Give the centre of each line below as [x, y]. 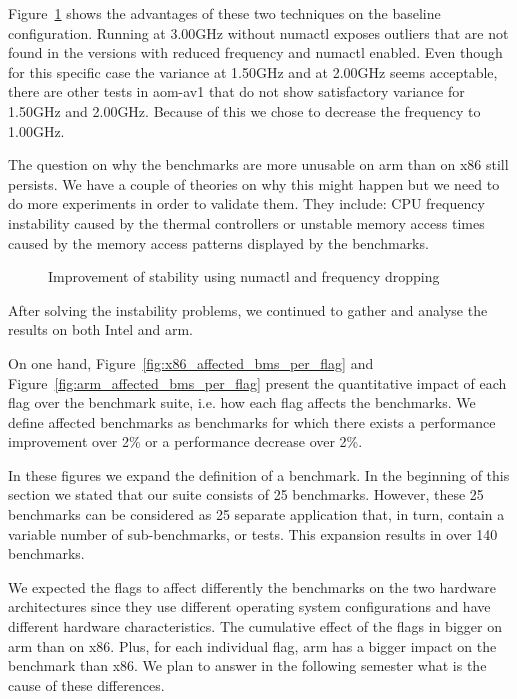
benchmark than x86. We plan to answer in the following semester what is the [247, 665]
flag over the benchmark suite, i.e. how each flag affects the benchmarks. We [242, 402]
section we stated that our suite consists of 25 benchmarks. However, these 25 [246, 494]
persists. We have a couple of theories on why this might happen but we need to [254, 183]
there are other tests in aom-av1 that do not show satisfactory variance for [236, 91]
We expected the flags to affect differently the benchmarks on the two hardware [252, 586]
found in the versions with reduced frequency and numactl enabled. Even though [255, 52]
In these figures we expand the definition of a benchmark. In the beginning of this [259, 474]
